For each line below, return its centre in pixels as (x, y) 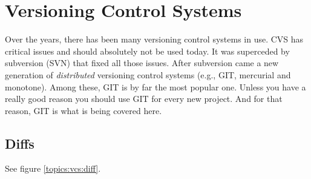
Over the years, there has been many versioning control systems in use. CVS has (154, 39)
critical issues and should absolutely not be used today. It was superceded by (147, 51)
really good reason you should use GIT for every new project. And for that (144, 99)
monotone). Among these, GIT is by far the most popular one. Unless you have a (155, 86)
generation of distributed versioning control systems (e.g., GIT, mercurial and (148, 74)
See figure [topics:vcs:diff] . (53, 168)
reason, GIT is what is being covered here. (83, 110)
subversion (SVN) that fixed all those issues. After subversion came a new (142, 63)
